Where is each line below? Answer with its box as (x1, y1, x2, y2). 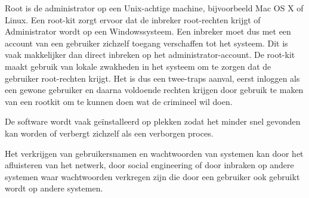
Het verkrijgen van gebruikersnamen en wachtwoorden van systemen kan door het (5, 147, 304, 159)
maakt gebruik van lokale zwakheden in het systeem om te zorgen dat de (5, 60, 271, 72)
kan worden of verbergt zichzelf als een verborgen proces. (5, 126, 214, 139)
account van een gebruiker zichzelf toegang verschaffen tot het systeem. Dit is (5, 36, 288, 49)
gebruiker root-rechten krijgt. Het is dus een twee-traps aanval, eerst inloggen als (5, 72, 300, 84)
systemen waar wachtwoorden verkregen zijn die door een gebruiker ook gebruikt (5, 170, 300, 182)
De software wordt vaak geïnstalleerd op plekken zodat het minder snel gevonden (5, 115, 301, 128)
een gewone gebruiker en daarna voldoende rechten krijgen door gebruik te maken (5, 83, 304, 96)
